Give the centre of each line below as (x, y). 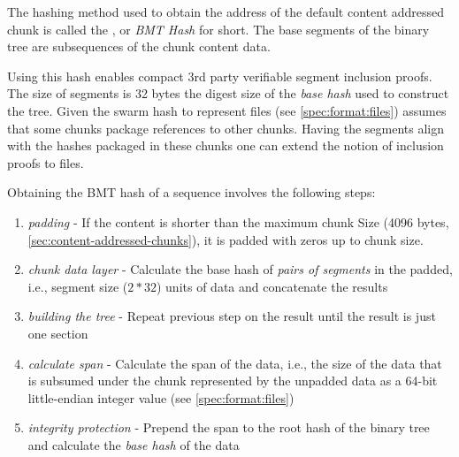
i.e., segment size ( (78, 286)
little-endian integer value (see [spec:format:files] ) (161, 397)
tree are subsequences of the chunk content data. (139, 46)
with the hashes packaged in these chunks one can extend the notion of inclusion (226, 145)
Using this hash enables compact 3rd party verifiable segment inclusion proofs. (220, 76)
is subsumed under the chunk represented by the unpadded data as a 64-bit (233, 381)
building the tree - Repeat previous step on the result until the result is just (232, 316)
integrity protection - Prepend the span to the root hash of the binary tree (229, 427)
